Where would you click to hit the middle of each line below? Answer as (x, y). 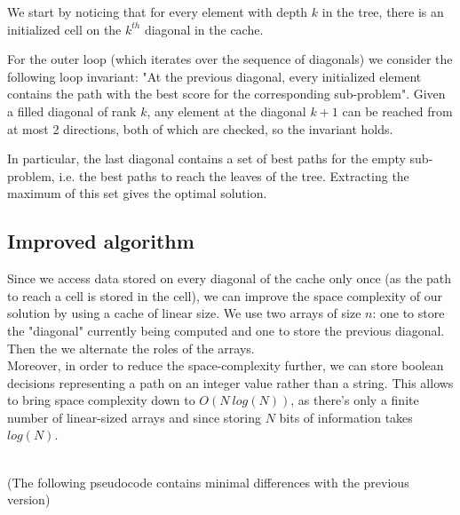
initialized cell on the (64, 29)
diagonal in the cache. (204, 29)
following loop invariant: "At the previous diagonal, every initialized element (214, 76)
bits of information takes (346, 417)
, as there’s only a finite (355, 400)
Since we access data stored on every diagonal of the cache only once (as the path (230, 278)
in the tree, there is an (383, 12)
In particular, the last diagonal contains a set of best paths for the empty (206, 158)
